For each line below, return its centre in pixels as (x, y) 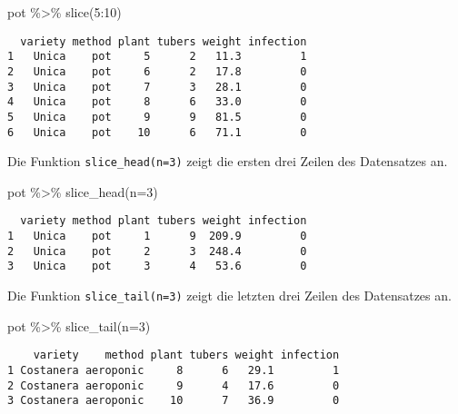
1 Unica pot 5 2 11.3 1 (157, 57)
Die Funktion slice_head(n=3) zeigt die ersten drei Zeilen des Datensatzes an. (228, 161)
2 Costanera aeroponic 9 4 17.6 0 (174, 385)
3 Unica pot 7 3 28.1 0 (157, 87)
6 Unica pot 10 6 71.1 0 (157, 132)
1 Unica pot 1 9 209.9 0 (157, 237)
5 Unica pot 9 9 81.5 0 (157, 117)
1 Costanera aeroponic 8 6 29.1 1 (174, 370)
